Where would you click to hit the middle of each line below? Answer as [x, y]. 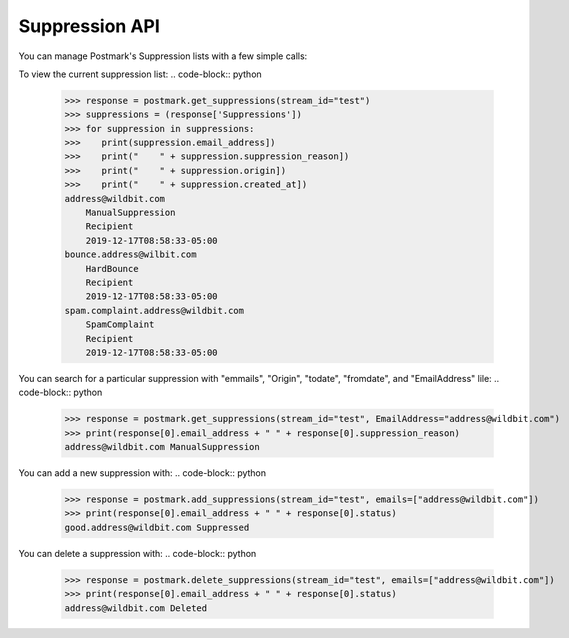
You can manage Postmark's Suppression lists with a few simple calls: [163, 56]
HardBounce [112, 268]
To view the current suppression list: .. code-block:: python [140, 74]
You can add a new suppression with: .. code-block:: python [142, 473]
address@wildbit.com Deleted [136, 608]
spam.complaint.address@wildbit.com [154, 310]
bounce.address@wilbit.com [130, 254]
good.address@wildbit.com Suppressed [157, 527]
